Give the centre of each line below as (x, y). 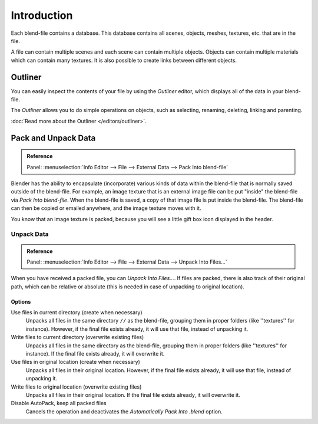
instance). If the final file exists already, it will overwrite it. (95, 354)
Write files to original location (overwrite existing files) (76, 387)
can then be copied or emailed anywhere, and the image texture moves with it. (106, 208)
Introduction (42, 15)
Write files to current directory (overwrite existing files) (77, 337)
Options (21, 301)
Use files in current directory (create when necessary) (77, 313)
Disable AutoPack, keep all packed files (59, 403)
